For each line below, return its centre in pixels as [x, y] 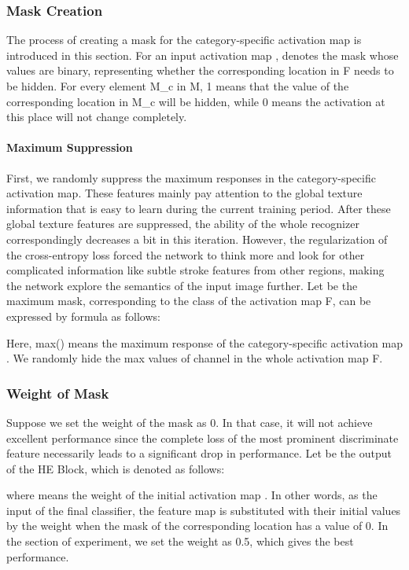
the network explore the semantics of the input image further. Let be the [182, 285]
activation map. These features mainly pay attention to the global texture [184, 193]
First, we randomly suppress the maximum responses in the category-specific [191, 177]
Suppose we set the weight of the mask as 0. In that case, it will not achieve [190, 422]
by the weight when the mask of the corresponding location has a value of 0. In [197, 526]
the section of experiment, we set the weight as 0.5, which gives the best [180, 541]
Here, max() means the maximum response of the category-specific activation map [204, 342]
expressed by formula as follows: [83, 316]
